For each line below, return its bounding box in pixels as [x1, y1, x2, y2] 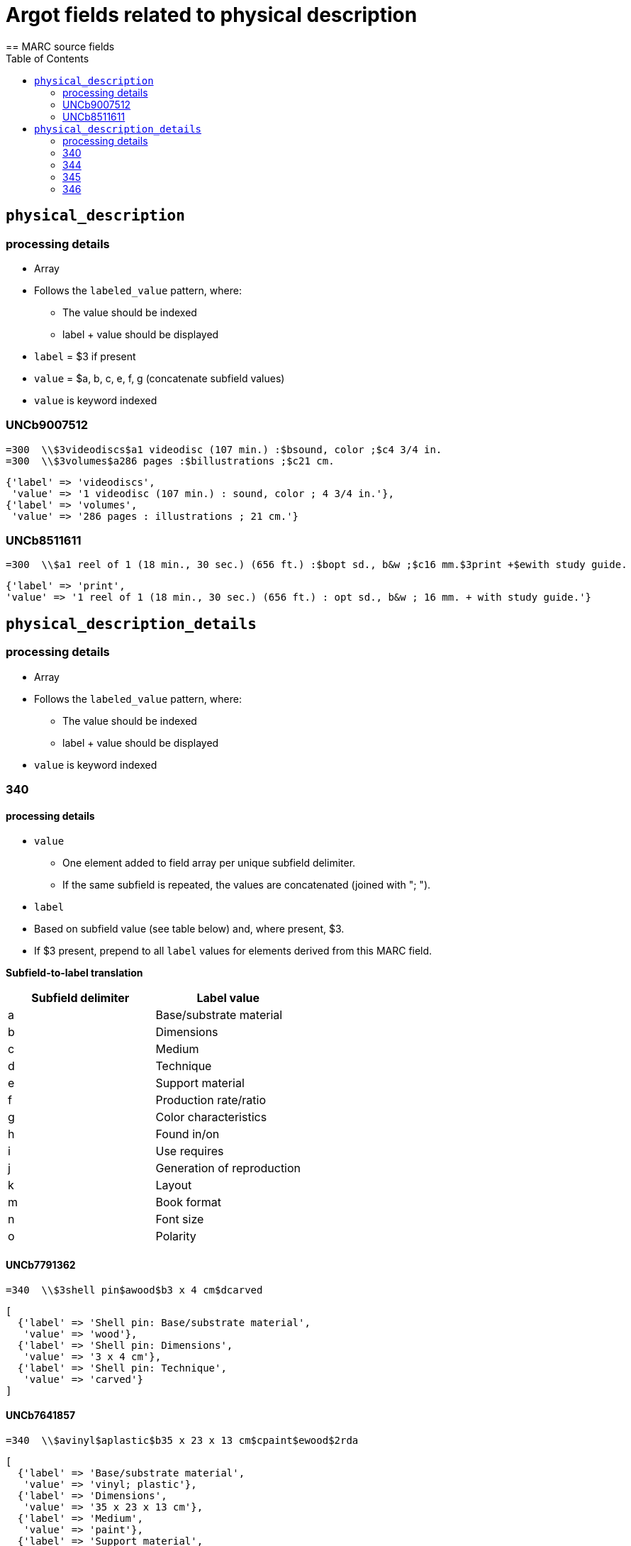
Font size [155, 1212, 204, 1227]
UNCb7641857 [6, 1409, 76, 1422]
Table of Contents [6, 52, 89, 65]
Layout [155, 1178, 192, 1193]
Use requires [155, 1144, 224, 1159]
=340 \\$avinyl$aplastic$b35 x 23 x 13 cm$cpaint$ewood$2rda [6, 1434, 359, 1446]
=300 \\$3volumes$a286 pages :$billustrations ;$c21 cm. [6, 455, 335, 467]
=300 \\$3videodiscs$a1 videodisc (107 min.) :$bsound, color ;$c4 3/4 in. [6, 443, 442, 455]
